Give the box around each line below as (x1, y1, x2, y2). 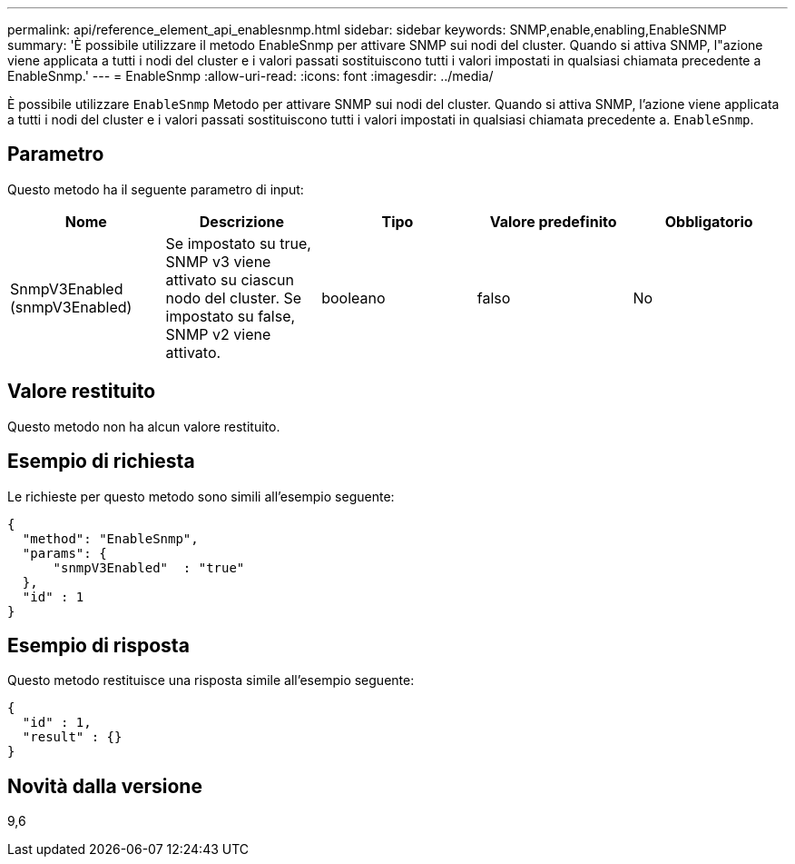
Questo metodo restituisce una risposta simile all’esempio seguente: (7, 672, 415, 689)
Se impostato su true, (165, 233, 311, 253)
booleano (321, 288, 386, 307)
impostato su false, (165, 306, 296, 325)
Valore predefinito (489, 212, 617, 231)
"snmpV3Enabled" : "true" (53, 560, 245, 575)
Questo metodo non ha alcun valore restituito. (7, 418, 280, 434)
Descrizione (199, 212, 284, 231)
